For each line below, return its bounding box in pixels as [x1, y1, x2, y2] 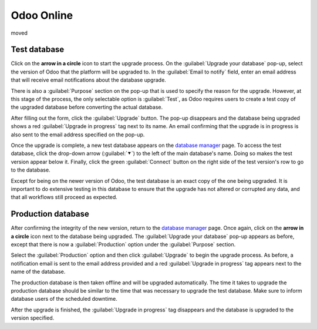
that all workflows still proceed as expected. [11, 194, 117, 201]
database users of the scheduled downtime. [11, 296, 117, 303]
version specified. [11, 314, 55, 321]
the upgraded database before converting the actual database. [11, 103, 163, 111]
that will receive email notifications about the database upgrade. [11, 76, 167, 83]
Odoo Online [11, 9, 73, 22]
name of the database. [11, 268, 66, 276]
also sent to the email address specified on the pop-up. [11, 131, 145, 138]
